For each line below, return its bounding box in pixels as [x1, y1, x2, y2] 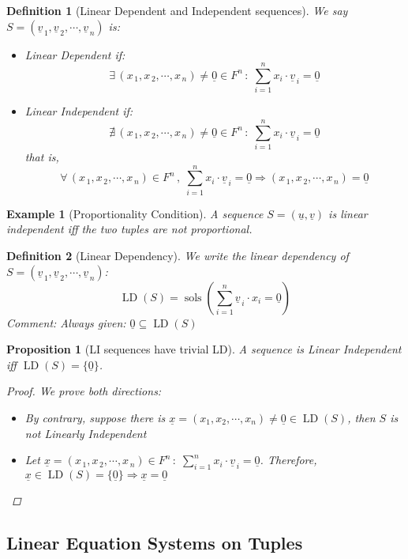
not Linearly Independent [24, 425, 147, 441]
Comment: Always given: [6, 314, 126, 330]
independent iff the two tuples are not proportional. [6, 221, 253, 237]
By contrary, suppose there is [24, 409, 166, 425]
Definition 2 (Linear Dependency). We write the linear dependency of [6, 247, 349, 263]
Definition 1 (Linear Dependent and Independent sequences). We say [6, 2, 348, 18]
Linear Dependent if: [24, 46, 125, 62]
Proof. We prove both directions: [6, 383, 162, 399]
